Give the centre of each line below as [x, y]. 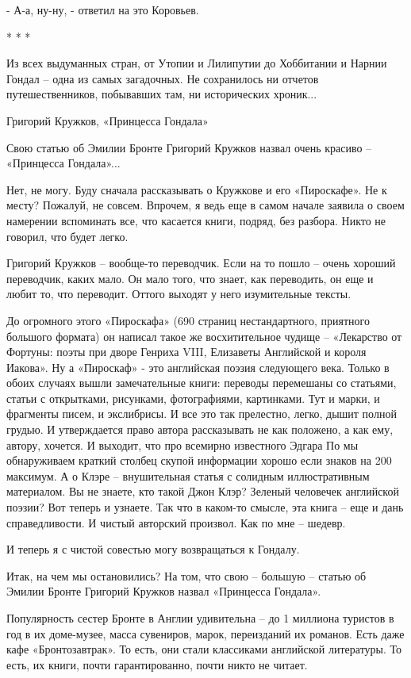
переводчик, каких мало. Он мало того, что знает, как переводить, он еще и [190, 278]
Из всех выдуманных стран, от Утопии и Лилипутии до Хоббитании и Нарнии [197, 63]
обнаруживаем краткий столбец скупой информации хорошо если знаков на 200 [199, 460]
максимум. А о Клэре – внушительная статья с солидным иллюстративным [188, 475]
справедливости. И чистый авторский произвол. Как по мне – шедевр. [176, 522]
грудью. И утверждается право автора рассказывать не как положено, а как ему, [200, 429]
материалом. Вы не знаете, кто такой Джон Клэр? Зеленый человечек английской [203, 491]
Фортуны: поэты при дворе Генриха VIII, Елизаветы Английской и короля [186, 352]
